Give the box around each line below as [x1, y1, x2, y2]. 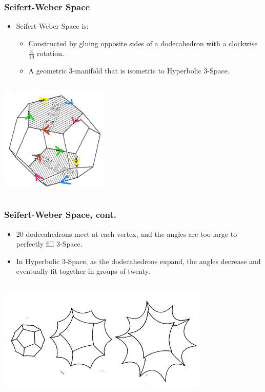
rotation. [37, 48, 65, 59]
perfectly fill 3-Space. [16, 238, 83, 249]
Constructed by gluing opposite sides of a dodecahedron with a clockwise [28, 38, 258, 48]
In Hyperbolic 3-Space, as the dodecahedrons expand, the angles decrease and [16, 255, 261, 266]
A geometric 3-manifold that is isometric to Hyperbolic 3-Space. [28, 65, 230, 76]
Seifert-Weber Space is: [16, 21, 89, 31]
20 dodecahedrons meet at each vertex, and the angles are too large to [16, 228, 237, 239]
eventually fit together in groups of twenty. [16, 266, 150, 276]
